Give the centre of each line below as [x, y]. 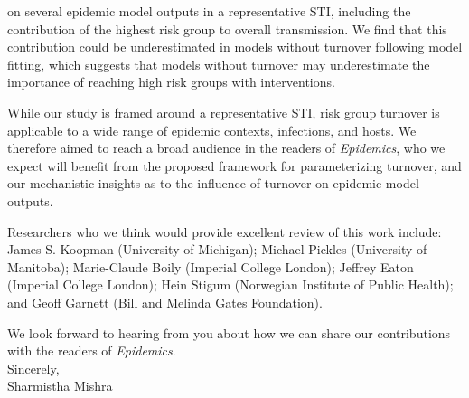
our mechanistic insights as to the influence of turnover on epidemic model [213, 183]
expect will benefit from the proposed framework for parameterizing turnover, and [234, 165]
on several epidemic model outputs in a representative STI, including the [209, 11]
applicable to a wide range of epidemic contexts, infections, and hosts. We [212, 130]
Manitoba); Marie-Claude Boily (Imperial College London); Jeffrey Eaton [211, 266]
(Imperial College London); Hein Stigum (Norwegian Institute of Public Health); [230, 284]
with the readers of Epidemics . [92, 351]
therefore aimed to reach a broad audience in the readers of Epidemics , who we [226, 148]
